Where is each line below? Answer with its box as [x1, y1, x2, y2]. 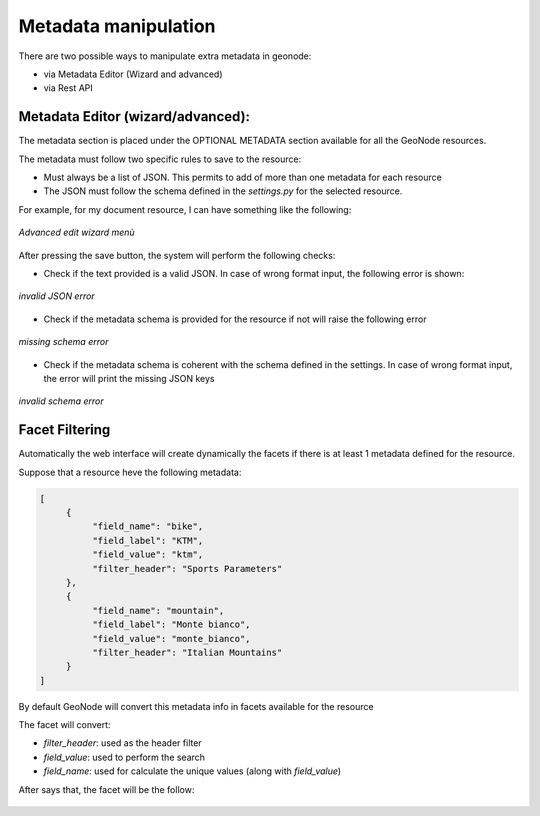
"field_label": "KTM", [91, 535, 204, 546]
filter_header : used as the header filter [43, 737, 202, 749]
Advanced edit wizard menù [18, 226, 135, 239]
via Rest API [43, 82, 94, 94]
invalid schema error [18, 395, 104, 407]
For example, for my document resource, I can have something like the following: [18, 203, 352, 215]
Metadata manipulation [18, 15, 216, 37]
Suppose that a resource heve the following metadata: [18, 466, 242, 478]
